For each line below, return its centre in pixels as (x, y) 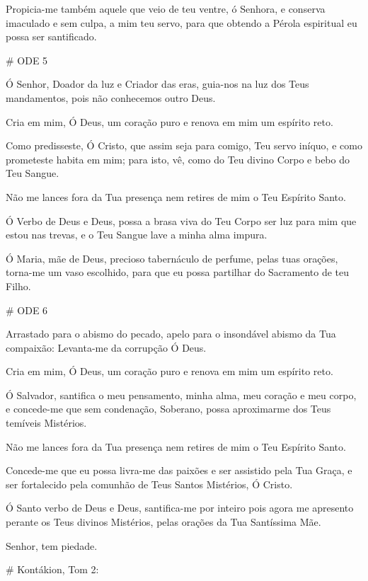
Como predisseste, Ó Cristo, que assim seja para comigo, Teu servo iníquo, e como (184, 145)
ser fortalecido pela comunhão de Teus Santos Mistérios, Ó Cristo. (149, 484)
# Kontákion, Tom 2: (52, 569)
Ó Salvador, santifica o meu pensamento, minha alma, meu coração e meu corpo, (181, 395)
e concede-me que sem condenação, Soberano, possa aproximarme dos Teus (168, 409)
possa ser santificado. (51, 36)
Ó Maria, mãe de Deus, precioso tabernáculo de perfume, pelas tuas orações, (172, 258)
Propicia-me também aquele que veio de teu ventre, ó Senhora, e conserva (166, 8)
